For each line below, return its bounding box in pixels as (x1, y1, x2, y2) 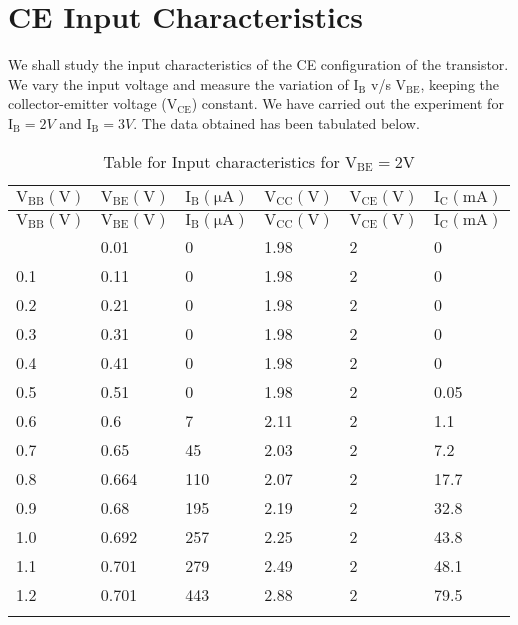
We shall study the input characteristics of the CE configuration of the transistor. (8, 54, 509, 75)
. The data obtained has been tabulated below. (133, 112, 420, 133)
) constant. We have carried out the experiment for (191, 93, 504, 114)
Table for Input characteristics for (103, 149, 340, 173)
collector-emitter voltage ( (8, 93, 167, 114)
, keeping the (420, 73, 500, 94)
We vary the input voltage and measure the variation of (8, 73, 349, 94)
